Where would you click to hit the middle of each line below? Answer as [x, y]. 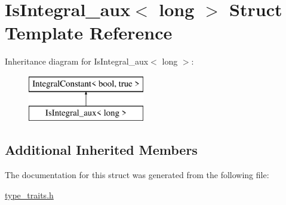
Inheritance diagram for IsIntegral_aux [77, 61]
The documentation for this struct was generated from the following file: [137, 175]
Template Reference [89, 33]
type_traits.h [29, 195]
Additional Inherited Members [101, 150]
